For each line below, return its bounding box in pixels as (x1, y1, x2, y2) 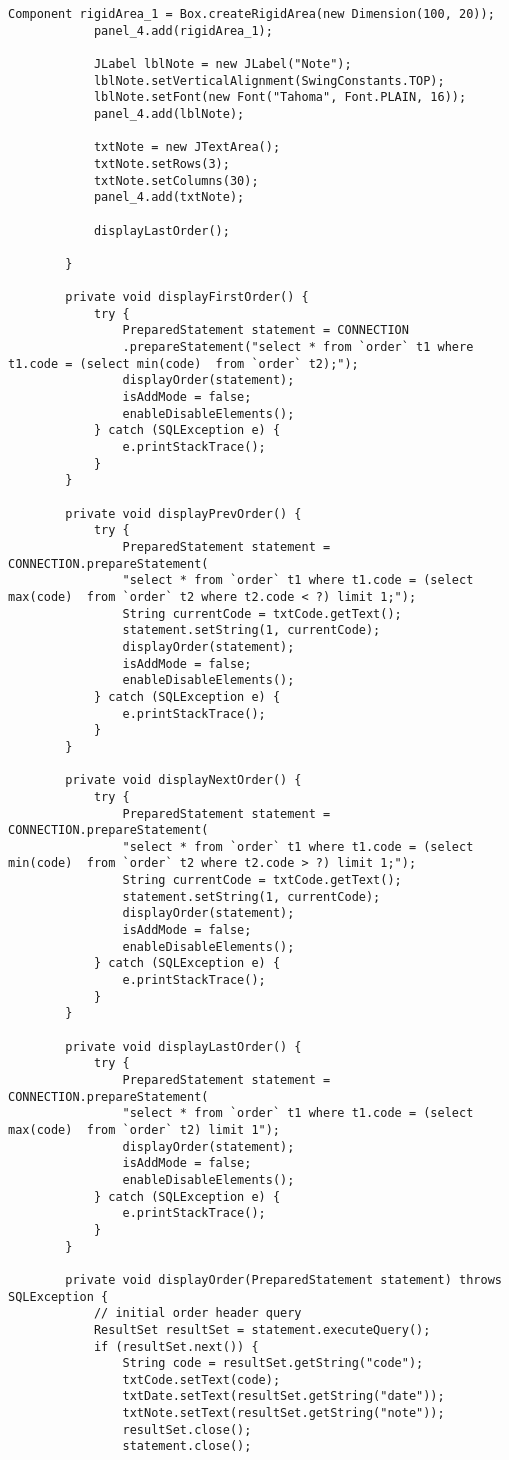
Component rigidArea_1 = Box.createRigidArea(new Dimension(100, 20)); (8, 7, 495, 21)
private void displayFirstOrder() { (65, 290, 309, 305)
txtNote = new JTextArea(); (93, 140, 281, 155)
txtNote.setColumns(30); (93, 173, 259, 188)
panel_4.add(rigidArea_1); (93, 23, 273, 38)
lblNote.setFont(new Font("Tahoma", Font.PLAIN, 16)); (93, 90, 467, 105)
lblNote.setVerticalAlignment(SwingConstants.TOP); (93, 73, 445, 88)
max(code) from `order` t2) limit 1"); (8, 1122, 281, 1137)
